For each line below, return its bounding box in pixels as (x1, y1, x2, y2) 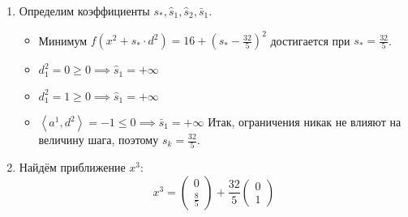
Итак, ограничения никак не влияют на (208, 113, 402, 130)
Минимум (38, 32, 88, 49)
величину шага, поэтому (38, 131, 159, 147)
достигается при (270, 32, 350, 49)
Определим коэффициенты (19, 2, 150, 19)
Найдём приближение (19, 159, 126, 176)
